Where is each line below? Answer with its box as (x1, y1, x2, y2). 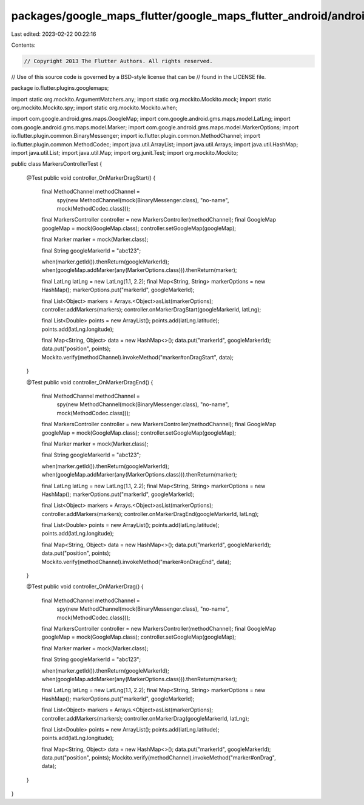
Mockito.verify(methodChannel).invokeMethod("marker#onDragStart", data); (41, 353, 234, 361)
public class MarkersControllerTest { (11, 160, 103, 168)
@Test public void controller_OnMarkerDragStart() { (26, 174, 156, 182)
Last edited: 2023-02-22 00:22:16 (11, 30, 96, 38)
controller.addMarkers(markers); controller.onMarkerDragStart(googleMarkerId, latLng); (41, 305, 261, 313)
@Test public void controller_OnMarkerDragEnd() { (26, 378, 153, 386)
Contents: (11, 41, 36, 49)
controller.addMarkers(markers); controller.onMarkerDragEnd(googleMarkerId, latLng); (41, 510, 259, 517)
